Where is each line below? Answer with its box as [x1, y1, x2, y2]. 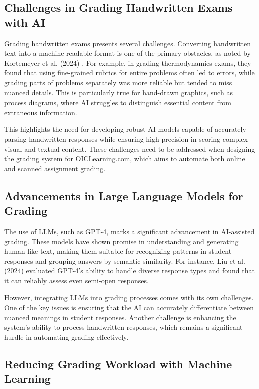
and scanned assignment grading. [4, 163, 106, 173]
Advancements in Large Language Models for [4, 187, 243, 203]
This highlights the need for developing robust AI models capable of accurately [4, 124, 246, 134]
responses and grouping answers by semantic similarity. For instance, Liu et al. [4, 255, 245, 266]
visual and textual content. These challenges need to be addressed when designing [4, 143, 255, 154]
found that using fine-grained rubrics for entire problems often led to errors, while [4, 67, 255, 78]
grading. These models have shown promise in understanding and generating [4, 236, 239, 246]
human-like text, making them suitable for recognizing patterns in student [4, 246, 232, 256]
